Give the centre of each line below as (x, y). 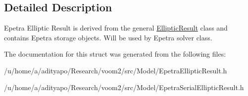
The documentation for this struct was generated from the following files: (115, 54)
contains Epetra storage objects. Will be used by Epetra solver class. (108, 37)
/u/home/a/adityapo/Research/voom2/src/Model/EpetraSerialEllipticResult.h (124, 87)
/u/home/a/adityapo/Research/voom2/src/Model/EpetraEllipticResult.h (116, 70)
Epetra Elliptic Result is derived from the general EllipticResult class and (116, 28)
